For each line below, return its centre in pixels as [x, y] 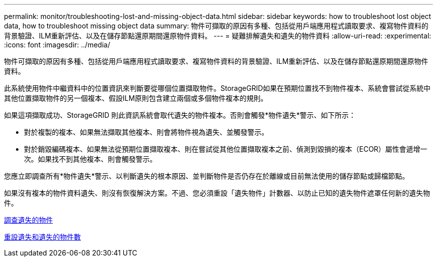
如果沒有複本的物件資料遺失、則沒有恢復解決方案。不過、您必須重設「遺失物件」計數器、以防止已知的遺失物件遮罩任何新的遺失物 [217, 193]
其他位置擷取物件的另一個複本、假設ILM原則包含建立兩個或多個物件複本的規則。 [136, 98]
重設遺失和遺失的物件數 [42, 237]
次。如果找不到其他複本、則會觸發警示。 [90, 159]
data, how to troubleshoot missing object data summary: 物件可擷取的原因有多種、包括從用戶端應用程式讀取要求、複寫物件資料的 [216, 26]
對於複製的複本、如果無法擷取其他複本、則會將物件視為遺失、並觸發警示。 [146, 132]
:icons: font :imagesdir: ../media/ [57, 45]
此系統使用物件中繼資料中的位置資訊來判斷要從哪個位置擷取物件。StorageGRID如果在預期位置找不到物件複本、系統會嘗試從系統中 [218, 88]
